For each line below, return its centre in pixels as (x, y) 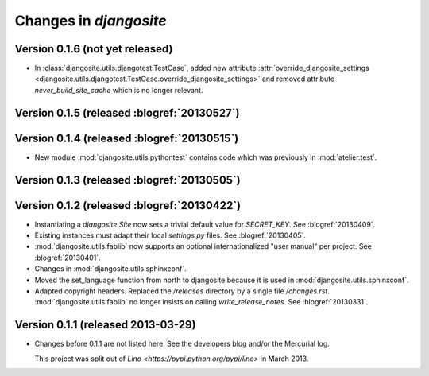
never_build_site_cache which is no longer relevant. (119, 90)
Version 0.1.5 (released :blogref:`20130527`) (127, 112)
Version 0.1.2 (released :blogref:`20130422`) (128, 205)
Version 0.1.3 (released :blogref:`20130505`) (128, 180)
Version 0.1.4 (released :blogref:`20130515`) (127, 138)
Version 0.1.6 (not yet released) (94, 49)
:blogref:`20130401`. (68, 258)
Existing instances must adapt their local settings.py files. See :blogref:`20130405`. (170, 235)
